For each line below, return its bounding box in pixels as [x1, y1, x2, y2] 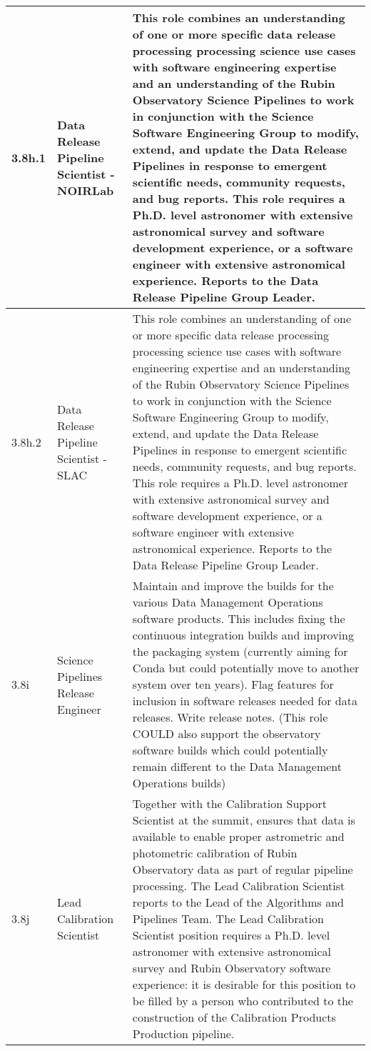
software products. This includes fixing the [132, 610, 345, 627]
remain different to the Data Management [132, 758, 342, 774]
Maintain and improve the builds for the [132, 577, 334, 594]
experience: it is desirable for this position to [132, 976, 356, 992]
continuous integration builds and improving [132, 627, 354, 643]
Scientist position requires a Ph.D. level [132, 927, 330, 943]
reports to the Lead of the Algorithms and [132, 894, 344, 910]
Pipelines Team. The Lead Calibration [132, 910, 324, 927]
